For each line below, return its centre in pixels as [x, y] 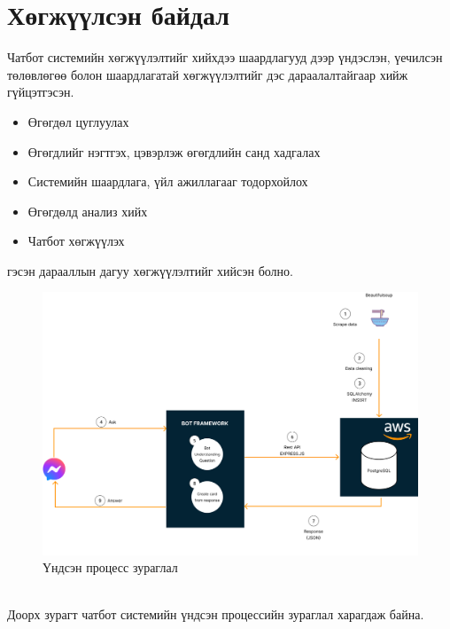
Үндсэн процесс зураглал [110, 567]
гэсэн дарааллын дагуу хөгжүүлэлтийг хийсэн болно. [150, 270]
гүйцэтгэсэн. [41, 92]
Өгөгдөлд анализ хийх [88, 211]
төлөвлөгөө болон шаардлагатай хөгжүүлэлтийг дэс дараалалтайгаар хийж [208, 74]
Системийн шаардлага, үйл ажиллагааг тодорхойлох [168, 181]
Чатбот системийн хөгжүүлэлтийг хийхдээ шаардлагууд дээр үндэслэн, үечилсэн [225, 57]
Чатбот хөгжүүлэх [76, 241]
